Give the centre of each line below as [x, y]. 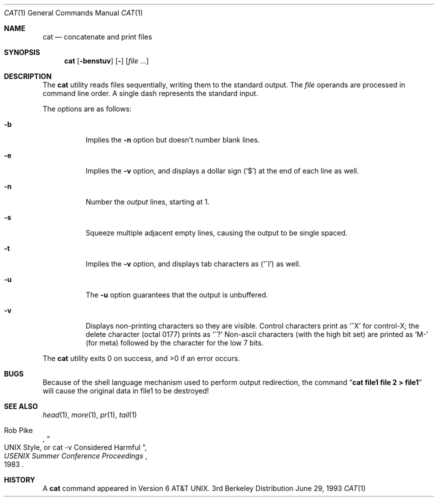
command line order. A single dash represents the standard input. [150, 93]
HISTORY [20, 480]
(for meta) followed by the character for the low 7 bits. [174, 343]
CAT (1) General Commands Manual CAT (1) [73, 13]
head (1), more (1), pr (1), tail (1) [90, 415]
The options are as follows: [87, 109]
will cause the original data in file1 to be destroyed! [126, 391]
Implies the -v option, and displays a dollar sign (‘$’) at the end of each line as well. [222, 171]
